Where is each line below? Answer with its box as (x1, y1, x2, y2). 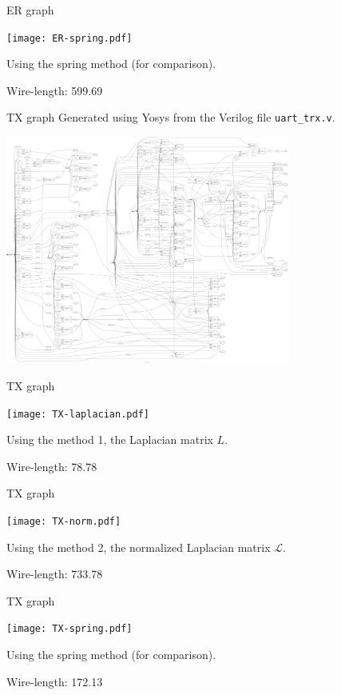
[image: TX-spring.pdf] (6, 623, 133, 635)
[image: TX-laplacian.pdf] (6, 408, 149, 420)
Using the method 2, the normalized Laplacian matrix (6, 538, 271, 555)
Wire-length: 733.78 (6, 565, 103, 582)
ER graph (6, 2, 54, 18)
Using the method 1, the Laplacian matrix (6, 431, 213, 448)
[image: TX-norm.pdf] (6, 516, 121, 527)
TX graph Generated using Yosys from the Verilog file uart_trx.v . (6, 109, 335, 126)
